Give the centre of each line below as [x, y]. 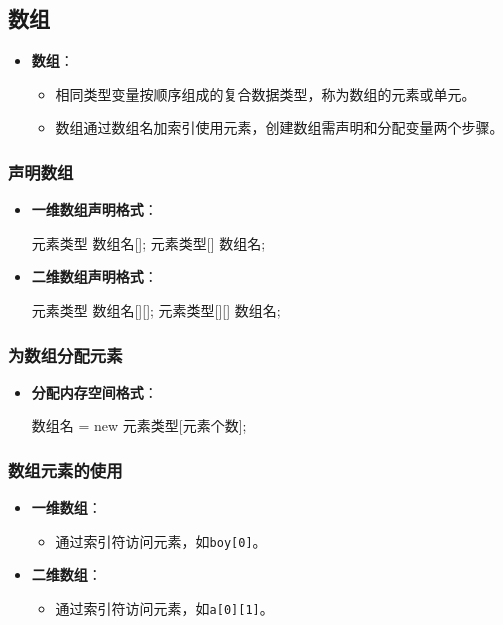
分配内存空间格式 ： [94, 391]
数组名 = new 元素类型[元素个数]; [139, 425]
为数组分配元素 [65, 354]
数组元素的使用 [65, 469]
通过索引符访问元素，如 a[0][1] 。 [164, 608]
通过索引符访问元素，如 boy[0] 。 [161, 540]
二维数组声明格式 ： [94, 276]
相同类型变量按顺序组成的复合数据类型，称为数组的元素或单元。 [265, 93]
